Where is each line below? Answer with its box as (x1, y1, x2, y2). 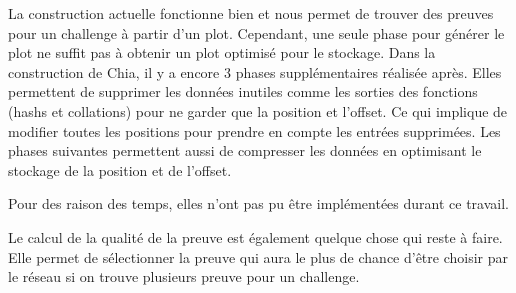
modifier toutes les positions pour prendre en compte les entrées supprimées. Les (8, 120, 501, 141)
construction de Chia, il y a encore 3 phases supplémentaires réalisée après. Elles (8, 61, 502, 82)
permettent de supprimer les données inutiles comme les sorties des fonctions (8, 81, 478, 102)
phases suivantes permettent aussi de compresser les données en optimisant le (8, 140, 482, 161)
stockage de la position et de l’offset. (8, 159, 232, 180)
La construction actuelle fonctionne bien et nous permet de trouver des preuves (8, 3, 494, 23)
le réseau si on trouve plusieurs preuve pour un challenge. (8, 266, 360, 287)
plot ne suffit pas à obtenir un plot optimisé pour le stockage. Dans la (8, 42, 436, 63)
